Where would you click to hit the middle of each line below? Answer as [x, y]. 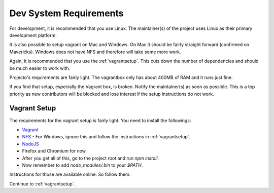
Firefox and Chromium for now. [55, 151]
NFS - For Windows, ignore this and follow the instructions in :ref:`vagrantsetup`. [106, 137]
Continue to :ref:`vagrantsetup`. [42, 184]
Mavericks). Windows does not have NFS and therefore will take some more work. [95, 52]
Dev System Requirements [66, 13]
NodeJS [30, 144]
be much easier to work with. [40, 68]
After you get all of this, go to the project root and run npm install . [91, 158]
